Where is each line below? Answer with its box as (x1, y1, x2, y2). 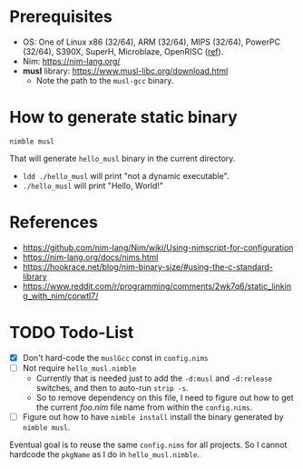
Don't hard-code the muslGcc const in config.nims (22, 352, 209, 363)
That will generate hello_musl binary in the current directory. (9, 153, 236, 164)
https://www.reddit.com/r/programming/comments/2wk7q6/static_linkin (22, 280, 292, 292)
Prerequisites (9, 6, 113, 27)
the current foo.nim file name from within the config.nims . (35, 402, 253, 413)
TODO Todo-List (9, 323, 134, 343)
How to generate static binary (9, 107, 238, 128)
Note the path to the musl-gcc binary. (35, 75, 174, 85)
